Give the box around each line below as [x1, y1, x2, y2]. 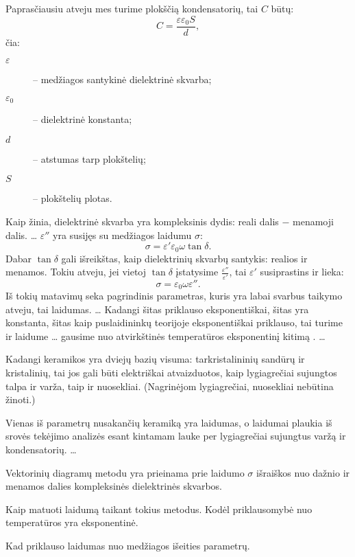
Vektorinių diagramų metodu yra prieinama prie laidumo [5, 465, 245, 479]
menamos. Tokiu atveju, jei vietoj [5, 264, 147, 279]
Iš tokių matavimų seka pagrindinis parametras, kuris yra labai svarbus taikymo [5, 288, 343, 303]
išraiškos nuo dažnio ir [256, 465, 350, 479]
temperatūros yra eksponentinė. [5, 515, 138, 530]
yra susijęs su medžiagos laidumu [53, 227, 192, 242]
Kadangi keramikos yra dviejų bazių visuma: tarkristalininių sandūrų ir [5, 352, 305, 366]
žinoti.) [5, 392, 36, 407]
